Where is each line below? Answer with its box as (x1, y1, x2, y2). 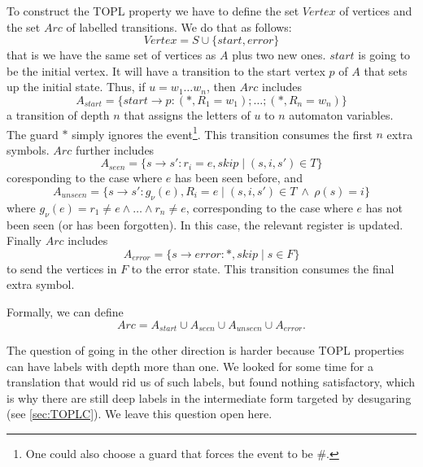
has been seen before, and (175, 169, 303, 186)
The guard (7, 125, 59, 142)
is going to (358, 46, 411, 63)
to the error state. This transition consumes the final (131, 260, 395, 277)
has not (365, 199, 403, 216)
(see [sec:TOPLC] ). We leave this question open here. (7, 405, 273, 422)
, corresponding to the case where (185, 199, 353, 216)
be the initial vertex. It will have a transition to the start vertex (7, 62, 325, 79)
